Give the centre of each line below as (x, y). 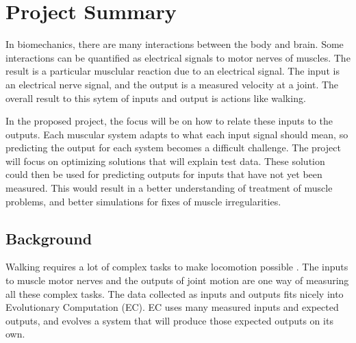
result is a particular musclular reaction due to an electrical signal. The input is (173, 71)
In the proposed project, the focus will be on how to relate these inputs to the (169, 121)
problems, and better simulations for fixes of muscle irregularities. (143, 201)
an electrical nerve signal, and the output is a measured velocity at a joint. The (172, 84)
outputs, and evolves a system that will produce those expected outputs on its (169, 320)
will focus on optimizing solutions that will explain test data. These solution (165, 161)
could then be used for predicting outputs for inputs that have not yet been (164, 174)
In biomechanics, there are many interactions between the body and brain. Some (175, 44)
